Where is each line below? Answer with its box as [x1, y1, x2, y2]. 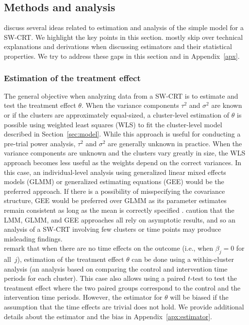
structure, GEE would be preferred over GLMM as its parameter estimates [4, 195, 227, 205]
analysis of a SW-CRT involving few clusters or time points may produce [4, 224, 221, 234]
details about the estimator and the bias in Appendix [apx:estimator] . [4, 311, 213, 321]
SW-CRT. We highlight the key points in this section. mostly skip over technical [4, 32, 243, 42]
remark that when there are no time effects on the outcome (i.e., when [4, 243, 214, 253]
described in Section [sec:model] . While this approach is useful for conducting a [4, 129, 241, 139]
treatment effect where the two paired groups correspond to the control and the [4, 282, 241, 292]
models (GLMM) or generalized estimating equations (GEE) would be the [4, 176, 224, 187]
